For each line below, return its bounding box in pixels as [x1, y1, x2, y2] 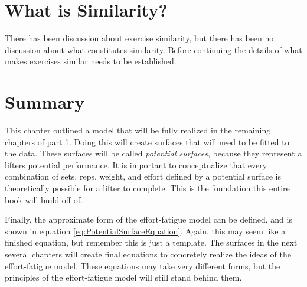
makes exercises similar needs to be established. [5, 55, 177, 67]
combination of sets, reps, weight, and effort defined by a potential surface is [5, 170, 281, 182]
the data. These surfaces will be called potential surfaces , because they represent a [5, 147, 302, 159]
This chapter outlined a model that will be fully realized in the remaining [5, 124, 271, 136]
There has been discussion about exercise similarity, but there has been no [5, 32, 274, 44]
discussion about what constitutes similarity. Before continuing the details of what [5, 43, 302, 56]
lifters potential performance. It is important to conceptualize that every [5, 158, 267, 171]
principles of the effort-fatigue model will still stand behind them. [5, 271, 242, 283]
